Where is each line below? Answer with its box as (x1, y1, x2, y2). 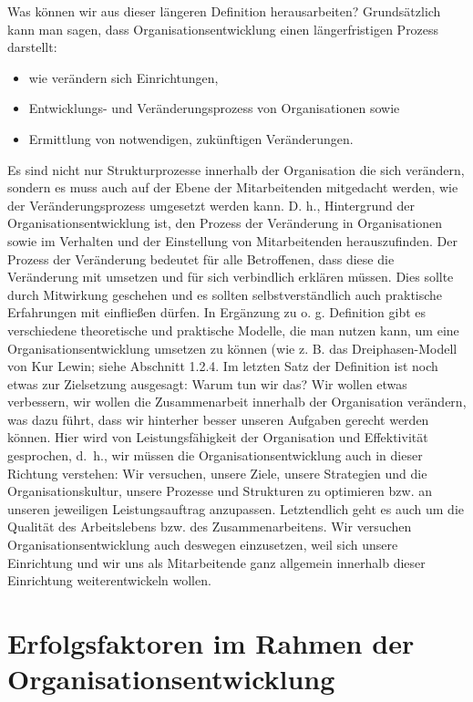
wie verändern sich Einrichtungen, (28, 67, 219, 87)
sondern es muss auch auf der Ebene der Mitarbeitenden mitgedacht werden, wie (7, 178, 458, 197)
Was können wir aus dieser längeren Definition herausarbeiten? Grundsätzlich (7, 2, 441, 20)
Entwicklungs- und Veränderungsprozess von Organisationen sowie (28, 98, 400, 118)
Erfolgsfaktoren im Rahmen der (7, 625, 415, 661)
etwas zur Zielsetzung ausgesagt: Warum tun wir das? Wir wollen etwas (7, 374, 407, 393)
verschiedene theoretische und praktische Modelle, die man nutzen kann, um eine (7, 320, 459, 339)
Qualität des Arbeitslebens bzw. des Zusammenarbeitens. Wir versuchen (7, 517, 412, 536)
